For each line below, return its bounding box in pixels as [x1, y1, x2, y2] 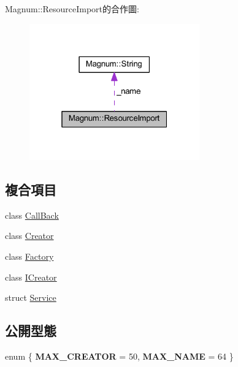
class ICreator [5, 270, 57, 283]
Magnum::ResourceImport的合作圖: [5, 2, 139, 15]
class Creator [5, 229, 54, 242]
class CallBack [5, 208, 59, 221]
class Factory [5, 249, 54, 262]
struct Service [5, 291, 56, 304]
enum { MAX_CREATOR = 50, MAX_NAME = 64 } [5, 349, 234, 362]
